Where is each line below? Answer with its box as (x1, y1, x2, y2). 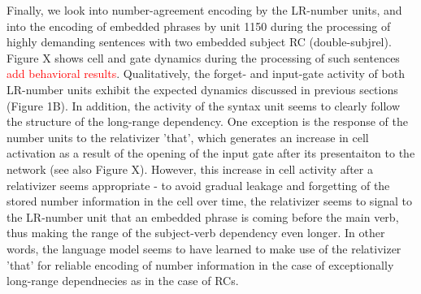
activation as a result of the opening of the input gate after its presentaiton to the (7, 145, 415, 162)
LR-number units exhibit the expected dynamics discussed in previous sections (7, 80, 398, 97)
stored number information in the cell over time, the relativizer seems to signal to (7, 192, 413, 210)
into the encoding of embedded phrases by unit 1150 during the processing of (7, 17, 391, 34)
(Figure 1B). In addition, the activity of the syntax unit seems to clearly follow (7, 97, 401, 114)
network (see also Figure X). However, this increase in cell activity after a (7, 160, 373, 177)
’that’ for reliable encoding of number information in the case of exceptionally (7, 256, 394, 273)
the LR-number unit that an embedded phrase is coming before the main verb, (7, 208, 399, 225)
